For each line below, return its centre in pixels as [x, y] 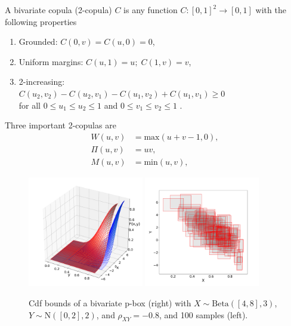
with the [271, 10]
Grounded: [38, 41]
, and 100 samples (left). [203, 314]
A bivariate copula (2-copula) [58, 10]
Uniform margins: [51, 61]
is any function [151, 10]
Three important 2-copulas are [61, 125]
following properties [41, 21]
